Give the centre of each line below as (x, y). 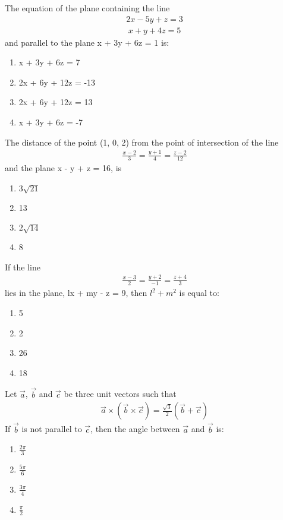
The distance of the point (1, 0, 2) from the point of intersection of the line (142, 142)
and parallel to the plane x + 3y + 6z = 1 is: (87, 42)
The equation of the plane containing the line (87, 8)
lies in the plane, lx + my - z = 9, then (76, 293)
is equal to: (199, 293)
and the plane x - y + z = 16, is (63, 168)
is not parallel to (52, 429)
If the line (23, 267)
